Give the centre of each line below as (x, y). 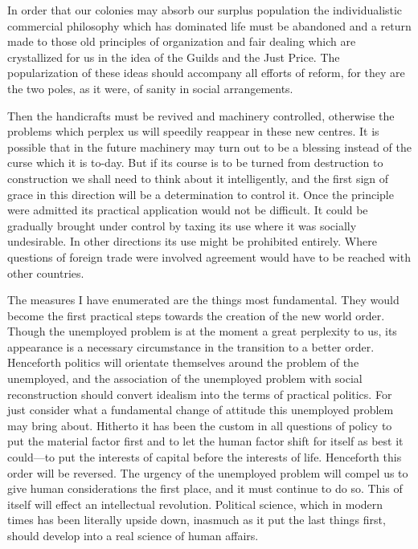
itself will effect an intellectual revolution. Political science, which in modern (195, 504)
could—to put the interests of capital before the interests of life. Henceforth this (205, 457)
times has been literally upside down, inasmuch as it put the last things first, (197, 520)
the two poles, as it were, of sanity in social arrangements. (150, 88)
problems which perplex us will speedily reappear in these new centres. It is (193, 131)
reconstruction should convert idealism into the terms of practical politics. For (200, 394)
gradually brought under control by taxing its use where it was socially (182, 225)
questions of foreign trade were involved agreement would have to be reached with (209, 256)
